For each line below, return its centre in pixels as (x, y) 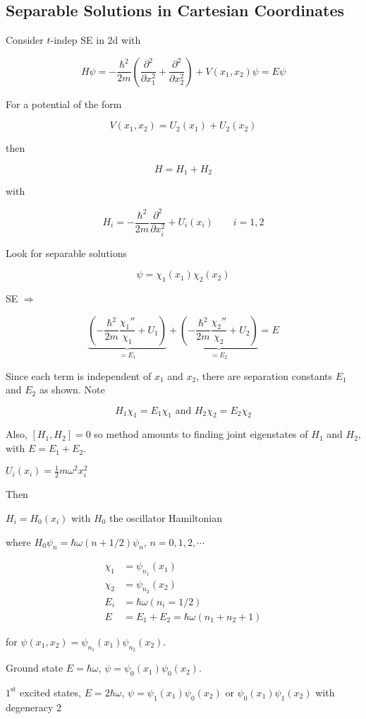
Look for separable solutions (67, 252)
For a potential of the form (64, 103)
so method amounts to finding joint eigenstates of (201, 434)
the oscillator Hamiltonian (166, 517)
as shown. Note (72, 390)
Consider (25, 40)
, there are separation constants (264, 375)
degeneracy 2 (33, 707)
